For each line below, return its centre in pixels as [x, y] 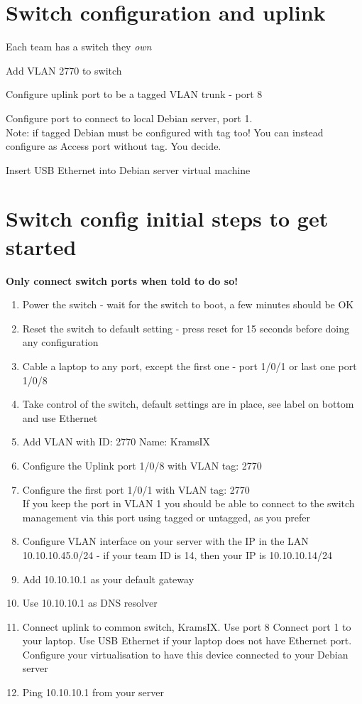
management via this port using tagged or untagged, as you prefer [166, 517]
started [41, 246]
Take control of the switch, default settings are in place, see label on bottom [188, 404]
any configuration [60, 342]
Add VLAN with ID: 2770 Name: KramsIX [116, 442]
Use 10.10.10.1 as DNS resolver [90, 603]
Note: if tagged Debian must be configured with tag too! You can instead [165, 132]
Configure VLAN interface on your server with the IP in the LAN [165, 541]
